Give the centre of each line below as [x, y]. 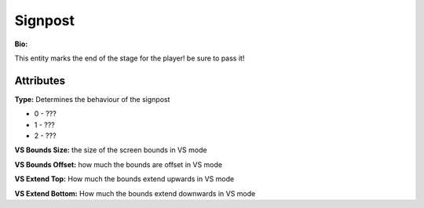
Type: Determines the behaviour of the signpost [92, 99]
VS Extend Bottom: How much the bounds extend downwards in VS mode [135, 193]
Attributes [40, 80]
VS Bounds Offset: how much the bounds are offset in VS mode [119, 164]
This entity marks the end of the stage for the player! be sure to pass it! [130, 58]
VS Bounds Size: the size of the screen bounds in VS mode [111, 150]
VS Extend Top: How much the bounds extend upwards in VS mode [124, 179]
